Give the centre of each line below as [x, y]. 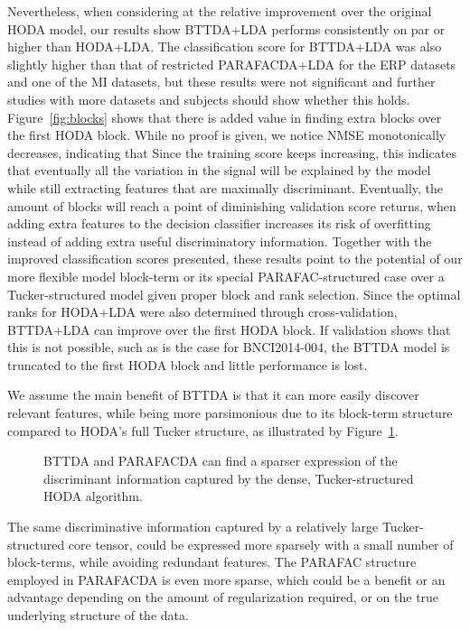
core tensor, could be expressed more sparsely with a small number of [261, 544]
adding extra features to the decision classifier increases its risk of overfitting [219, 223]
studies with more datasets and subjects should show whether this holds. [209, 99]
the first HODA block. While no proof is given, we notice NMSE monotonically [227, 135]
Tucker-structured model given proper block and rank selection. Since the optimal [234, 294]
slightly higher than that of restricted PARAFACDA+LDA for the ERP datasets [232, 64]
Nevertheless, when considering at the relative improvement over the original [220, 11]
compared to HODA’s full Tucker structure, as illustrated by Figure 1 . [203, 430]
